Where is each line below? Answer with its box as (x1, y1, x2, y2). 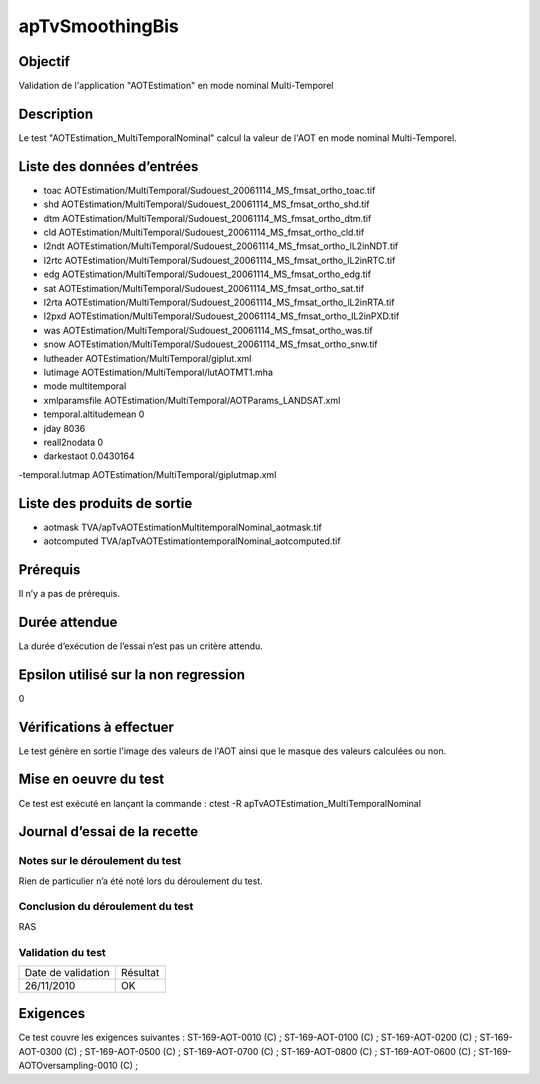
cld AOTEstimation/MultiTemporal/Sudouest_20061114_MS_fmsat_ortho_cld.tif (43, 226, 365, 239)
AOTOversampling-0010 (18, 1060, 119, 1072)
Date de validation (24, 965, 110, 979)
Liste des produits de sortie (18, 495, 193, 512)
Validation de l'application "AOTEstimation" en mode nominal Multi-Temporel (18, 80, 334, 92)
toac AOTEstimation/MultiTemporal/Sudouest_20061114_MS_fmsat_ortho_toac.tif (43, 184, 376, 196)
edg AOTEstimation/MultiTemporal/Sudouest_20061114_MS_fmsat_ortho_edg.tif (43, 268, 372, 280)
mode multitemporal (43, 380, 127, 392)
